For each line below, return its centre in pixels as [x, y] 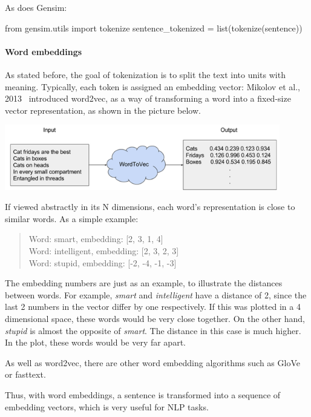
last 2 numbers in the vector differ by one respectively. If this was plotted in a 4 [153, 307]
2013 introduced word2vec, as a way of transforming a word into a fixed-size [148, 98]
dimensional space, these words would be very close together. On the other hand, [155, 318]
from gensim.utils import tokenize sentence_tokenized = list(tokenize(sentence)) [154, 28]
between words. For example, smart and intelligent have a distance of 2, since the [156, 294]
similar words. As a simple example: [72, 218]
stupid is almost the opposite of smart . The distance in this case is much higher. [153, 330]
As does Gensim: [36, 7]
